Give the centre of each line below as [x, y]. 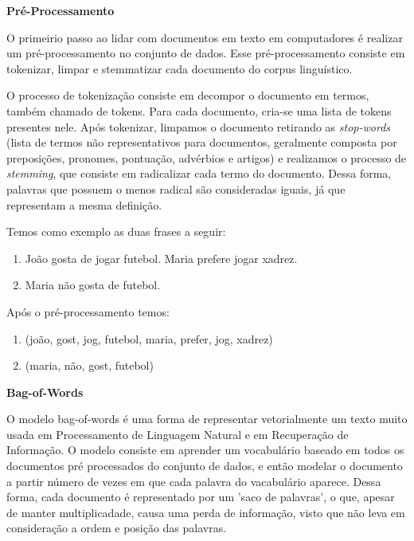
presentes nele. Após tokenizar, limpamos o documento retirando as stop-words [199, 126]
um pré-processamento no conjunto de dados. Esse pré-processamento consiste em [206, 53]
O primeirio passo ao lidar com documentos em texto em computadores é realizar [205, 37]
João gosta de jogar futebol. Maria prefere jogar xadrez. [161, 258]
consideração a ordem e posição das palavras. [117, 528]
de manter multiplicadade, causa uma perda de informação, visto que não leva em [206, 512]
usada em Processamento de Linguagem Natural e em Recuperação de [178, 434]
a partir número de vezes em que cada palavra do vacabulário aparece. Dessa [194, 481]
